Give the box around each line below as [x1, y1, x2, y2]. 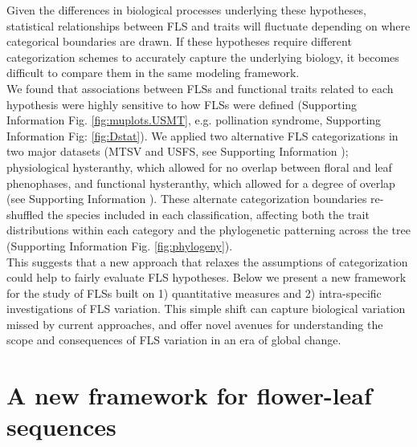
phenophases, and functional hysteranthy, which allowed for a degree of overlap [6, 174, 395, 191]
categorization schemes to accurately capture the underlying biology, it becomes [6, 48, 399, 65]
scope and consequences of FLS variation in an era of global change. [6, 331, 341, 348]
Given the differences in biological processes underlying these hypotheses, [6, 2, 366, 18]
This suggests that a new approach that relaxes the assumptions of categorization [6, 253, 408, 270]
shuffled [6, 205, 44, 222]
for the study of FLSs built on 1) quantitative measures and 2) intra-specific [6, 284, 382, 301]
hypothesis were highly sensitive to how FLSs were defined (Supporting [6, 95, 358, 112]
